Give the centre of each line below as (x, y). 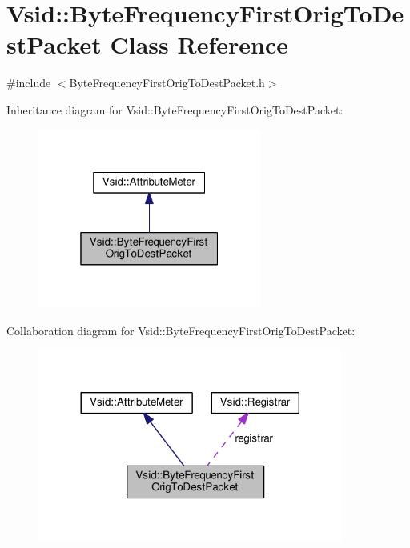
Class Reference (199, 44)
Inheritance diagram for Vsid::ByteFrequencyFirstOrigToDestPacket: (175, 109)
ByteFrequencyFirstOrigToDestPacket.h (167, 83)
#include (29, 83)
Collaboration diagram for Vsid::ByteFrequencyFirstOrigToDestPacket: (181, 330)
